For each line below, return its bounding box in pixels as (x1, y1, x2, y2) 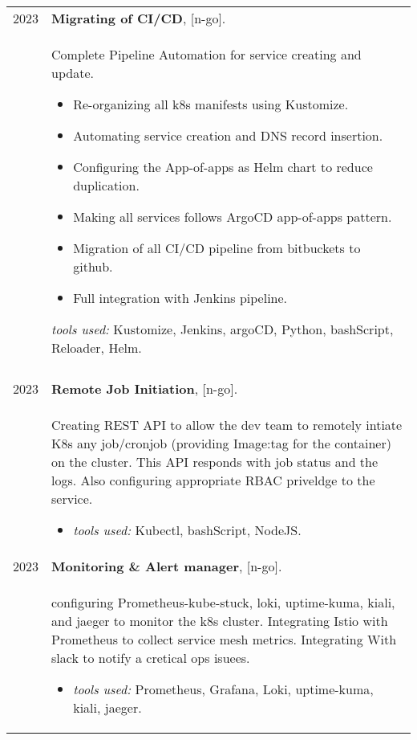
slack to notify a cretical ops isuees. (51, 648, 250, 667)
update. (51, 63, 94, 82)
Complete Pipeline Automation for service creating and (51, 45, 362, 63)
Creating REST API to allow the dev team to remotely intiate (51, 415, 403, 434)
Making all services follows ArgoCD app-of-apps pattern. (73, 207, 392, 226)
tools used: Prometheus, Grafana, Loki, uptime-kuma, (73, 680, 374, 698)
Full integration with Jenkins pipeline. (73, 288, 288, 307)
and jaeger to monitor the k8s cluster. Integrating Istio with (51, 611, 388, 630)
